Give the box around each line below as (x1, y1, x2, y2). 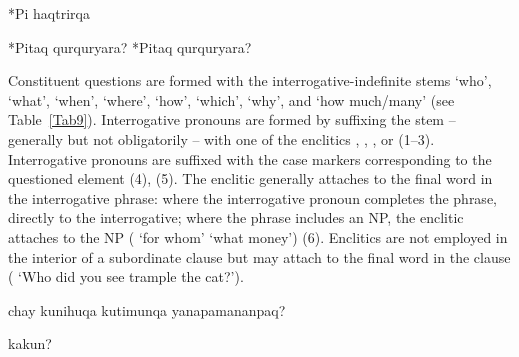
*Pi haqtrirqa (8, 3, 90, 23)
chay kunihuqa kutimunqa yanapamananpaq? (8, 299, 286, 320)
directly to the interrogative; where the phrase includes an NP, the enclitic (8, 207, 464, 228)
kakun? (8, 333, 52, 354)
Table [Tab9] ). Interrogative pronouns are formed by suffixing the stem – (8, 109, 456, 130)
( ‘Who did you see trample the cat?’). (8, 266, 244, 287)
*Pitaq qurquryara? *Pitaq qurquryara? (8, 36, 252, 57)
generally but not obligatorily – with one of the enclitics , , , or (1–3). (8, 128, 435, 149)
